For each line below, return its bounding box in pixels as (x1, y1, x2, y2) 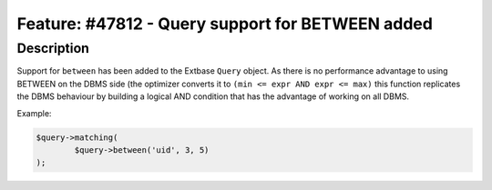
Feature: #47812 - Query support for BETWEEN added (16, 14, 433, 34)
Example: (16, 107, 52, 118)
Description (16, 40, 90, 56)
